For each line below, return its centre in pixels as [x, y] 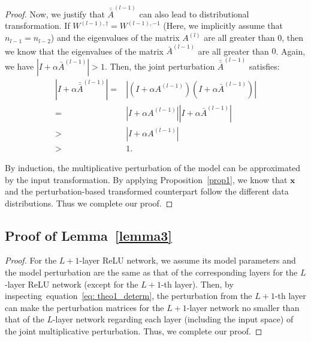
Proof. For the [31, 260]
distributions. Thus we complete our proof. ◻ [89, 203]
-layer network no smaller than [243, 307]
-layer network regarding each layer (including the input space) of [173, 319]
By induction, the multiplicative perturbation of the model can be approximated [153, 167]
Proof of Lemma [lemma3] [89, 235]
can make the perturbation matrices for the [84, 307]
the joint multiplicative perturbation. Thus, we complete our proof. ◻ [134, 331]
